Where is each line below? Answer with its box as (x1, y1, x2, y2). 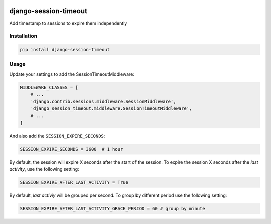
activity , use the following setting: (9, 166, 80, 172)
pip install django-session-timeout (20, 47, 110, 53)
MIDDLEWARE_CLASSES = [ (20, 84, 79, 90)
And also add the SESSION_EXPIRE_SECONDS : (9, 133, 105, 139)
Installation (9, 33, 38, 40)
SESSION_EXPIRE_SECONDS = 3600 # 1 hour (20, 146, 123, 152)
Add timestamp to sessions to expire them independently (9, 20, 127, 26)
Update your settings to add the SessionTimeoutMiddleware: (9, 71, 135, 77)
